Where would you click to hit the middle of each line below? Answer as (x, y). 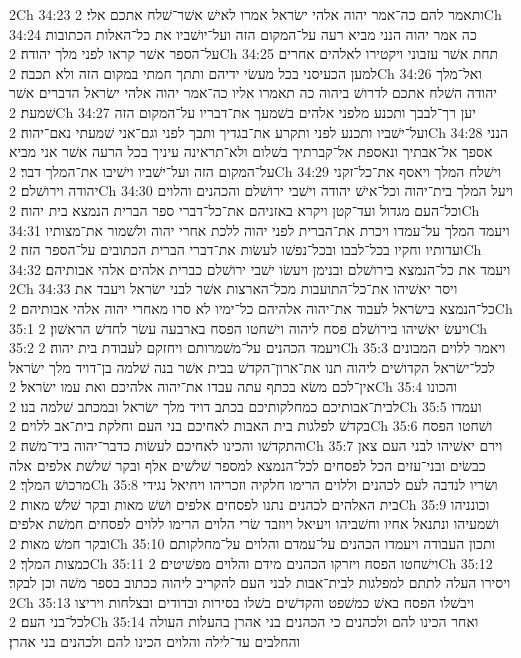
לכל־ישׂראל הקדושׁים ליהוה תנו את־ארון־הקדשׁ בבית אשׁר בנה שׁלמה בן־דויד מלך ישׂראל (252, 366)
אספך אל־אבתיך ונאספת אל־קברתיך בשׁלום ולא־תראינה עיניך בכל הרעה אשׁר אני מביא (251, 151)
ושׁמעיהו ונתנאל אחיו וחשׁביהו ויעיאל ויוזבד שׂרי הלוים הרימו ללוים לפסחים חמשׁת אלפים (254, 523)
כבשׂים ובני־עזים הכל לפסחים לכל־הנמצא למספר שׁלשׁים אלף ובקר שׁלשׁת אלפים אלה (247, 464)
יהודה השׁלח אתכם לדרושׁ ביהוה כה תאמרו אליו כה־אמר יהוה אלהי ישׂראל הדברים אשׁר (253, 92)
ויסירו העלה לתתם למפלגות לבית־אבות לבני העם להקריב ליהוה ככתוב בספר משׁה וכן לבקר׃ (260, 582)
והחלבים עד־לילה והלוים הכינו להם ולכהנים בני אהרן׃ (155, 641)
